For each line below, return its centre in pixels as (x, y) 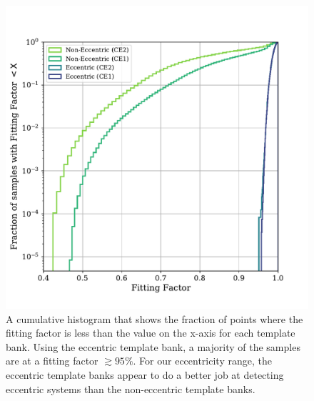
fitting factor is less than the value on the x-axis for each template (151, 333)
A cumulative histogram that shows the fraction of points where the (155, 318)
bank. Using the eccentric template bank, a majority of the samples (153, 346)
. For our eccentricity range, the (202, 361)
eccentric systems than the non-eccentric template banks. (131, 388)
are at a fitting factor (52, 361)
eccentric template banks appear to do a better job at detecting (145, 374)
